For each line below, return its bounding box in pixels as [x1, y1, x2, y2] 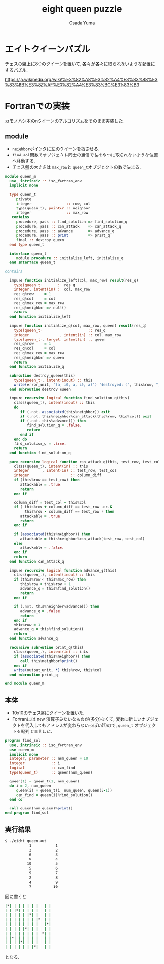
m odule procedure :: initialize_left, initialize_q [16, 256, 123, 261]
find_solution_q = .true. [14, 441, 67, 446]
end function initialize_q [9, 364, 64, 369]
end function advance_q [9, 636, 58, 641]
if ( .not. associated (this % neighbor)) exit [20, 409, 110, 414]
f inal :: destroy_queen [16, 237, 64, 242]
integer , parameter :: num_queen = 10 [9, 756, 89, 761]
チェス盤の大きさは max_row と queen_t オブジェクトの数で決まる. [12, 164, 141, 170]
